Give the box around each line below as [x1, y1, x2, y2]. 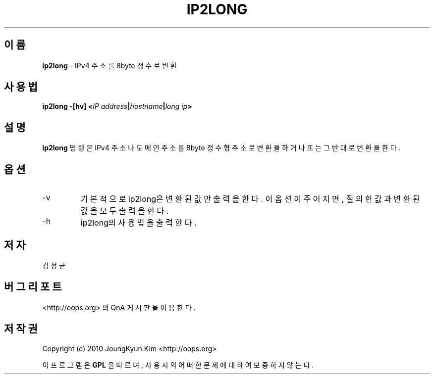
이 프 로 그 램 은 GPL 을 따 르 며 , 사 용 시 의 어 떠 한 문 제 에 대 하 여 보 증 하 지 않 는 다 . [42, 360, 314, 369]
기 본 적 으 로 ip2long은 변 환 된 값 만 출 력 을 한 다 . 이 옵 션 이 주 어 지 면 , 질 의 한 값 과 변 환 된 [80, 194, 420, 204]
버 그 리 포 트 [4, 281, 62, 293]
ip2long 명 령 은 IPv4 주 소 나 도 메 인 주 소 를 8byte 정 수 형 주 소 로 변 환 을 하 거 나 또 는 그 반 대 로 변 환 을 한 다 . [42, 143, 401, 152]
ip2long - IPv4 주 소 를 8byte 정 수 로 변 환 [42, 61, 177, 70]
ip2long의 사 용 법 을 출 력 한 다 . [80, 218, 197, 228]
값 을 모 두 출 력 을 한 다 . [80, 206, 169, 216]
